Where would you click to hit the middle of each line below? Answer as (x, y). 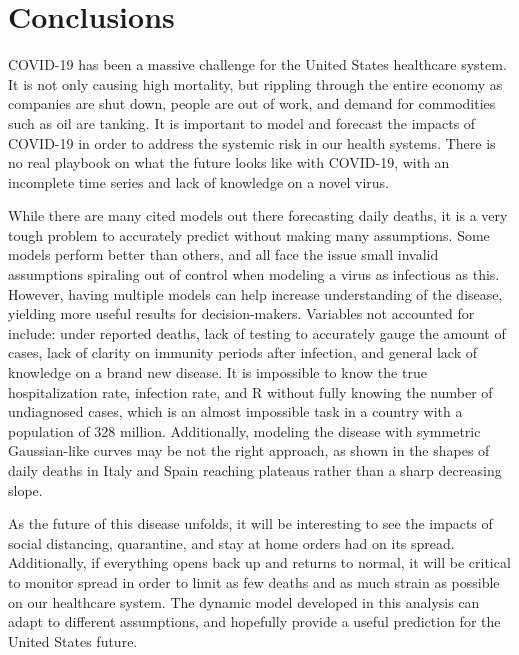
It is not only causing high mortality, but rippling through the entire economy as (255, 83)
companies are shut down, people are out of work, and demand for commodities (252, 103)
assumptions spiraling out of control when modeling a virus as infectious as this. (254, 274)
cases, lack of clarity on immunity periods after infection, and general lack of (242, 352)
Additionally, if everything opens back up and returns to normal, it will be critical (259, 562)
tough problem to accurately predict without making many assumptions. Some (249, 234)
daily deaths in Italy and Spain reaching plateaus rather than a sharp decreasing (255, 470)
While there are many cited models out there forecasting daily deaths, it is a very (258, 215)
